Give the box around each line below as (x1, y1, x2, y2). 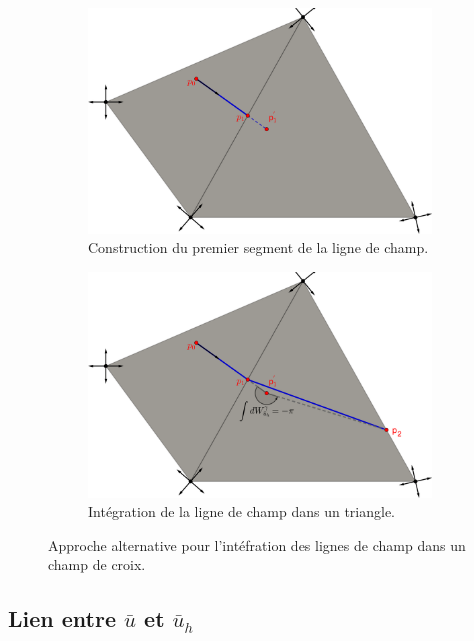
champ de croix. (48, 554, 146, 575)
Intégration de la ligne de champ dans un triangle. (88, 501, 396, 522)
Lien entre (8, 603, 116, 634)
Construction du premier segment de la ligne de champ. (88, 237, 429, 258)
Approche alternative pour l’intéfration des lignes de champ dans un (48, 534, 466, 555)
